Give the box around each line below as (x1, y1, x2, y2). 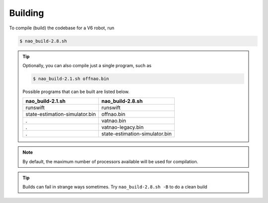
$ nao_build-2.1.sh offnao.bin (33, 76, 109, 82)
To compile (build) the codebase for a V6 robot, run (9, 25, 114, 31)
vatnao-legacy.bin (101, 124, 144, 131)
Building (9, 7, 44, 18)
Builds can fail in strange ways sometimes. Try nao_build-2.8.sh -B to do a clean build (22, 184, 207, 190)
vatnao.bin (101, 117, 127, 124)
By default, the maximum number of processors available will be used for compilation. (22, 158, 199, 164)
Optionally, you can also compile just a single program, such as (22, 62, 151, 68)
